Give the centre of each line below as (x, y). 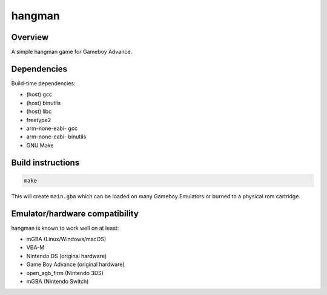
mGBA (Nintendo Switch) (58, 281)
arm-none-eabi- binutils (56, 137)
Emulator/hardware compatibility (75, 214)
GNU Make (40, 145)
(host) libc (39, 111)
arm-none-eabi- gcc (52, 128)
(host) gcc (39, 94)
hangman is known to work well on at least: (65, 228)
